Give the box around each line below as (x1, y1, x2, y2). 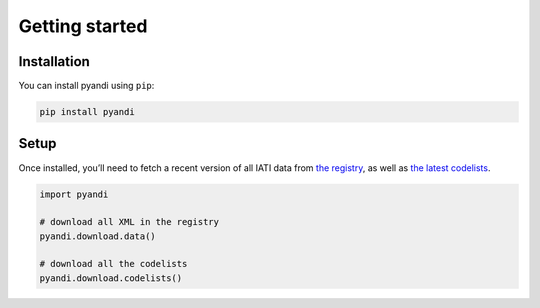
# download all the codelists (39, 258, 188, 270)
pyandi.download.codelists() (39, 272, 183, 284)
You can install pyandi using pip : (18, 80, 155, 92)
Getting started (18, 15, 148, 37)
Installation (18, 53, 90, 70)
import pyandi (39, 188, 109, 200)
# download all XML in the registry (39, 216, 220, 228)
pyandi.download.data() (39, 230, 157, 242)
